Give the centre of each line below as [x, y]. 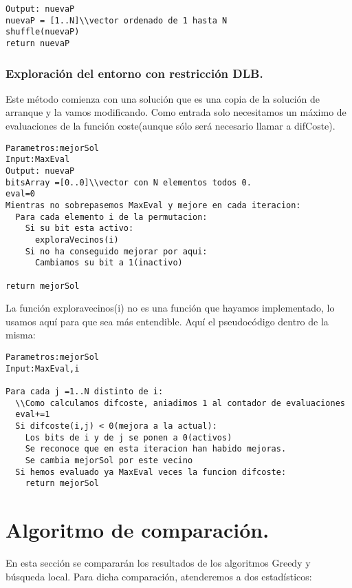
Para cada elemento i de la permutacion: [111, 217]
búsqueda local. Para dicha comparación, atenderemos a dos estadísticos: [159, 576]
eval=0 [20, 194]
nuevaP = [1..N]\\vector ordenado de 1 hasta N [117, 20]
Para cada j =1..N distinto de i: [85, 391]
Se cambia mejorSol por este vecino [109, 460]
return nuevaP [38, 43]
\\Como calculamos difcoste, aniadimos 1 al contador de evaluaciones [180, 403]
